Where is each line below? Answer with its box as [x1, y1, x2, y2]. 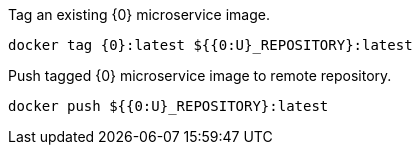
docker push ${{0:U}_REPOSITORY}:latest [8, 98, 329, 114]
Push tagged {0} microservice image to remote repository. [8, 67, 392, 84]
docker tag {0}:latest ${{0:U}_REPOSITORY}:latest [8, 37, 413, 53]
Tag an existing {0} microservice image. [8, 6, 270, 23]
